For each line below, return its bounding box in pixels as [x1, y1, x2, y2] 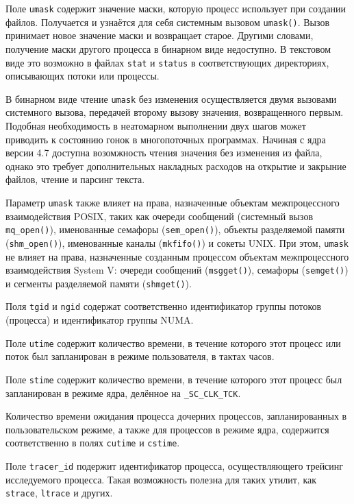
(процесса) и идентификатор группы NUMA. [5, 313, 194, 327]
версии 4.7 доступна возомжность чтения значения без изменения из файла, [5, 145, 323, 160]
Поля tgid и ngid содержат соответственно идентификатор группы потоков [5, 299, 322, 313]
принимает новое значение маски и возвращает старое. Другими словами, [5, 28, 314, 43]
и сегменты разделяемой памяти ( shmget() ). [5, 276, 192, 290]
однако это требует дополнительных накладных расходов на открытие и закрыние [5, 158, 346, 173]
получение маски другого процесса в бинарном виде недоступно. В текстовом [5, 41, 331, 56]
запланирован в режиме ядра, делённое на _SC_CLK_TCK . [5, 385, 241, 400]
